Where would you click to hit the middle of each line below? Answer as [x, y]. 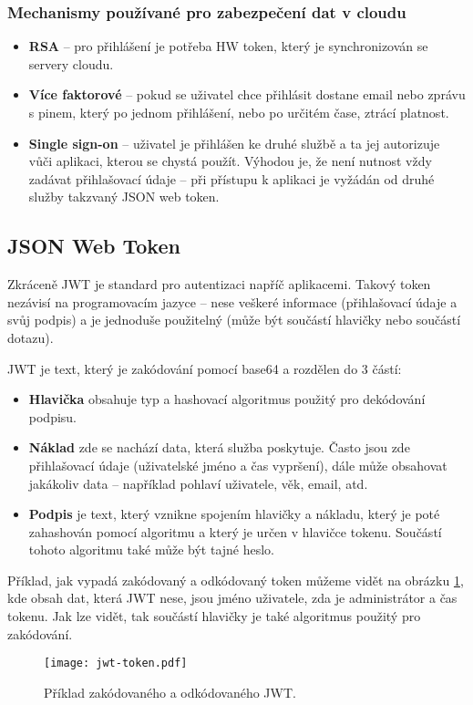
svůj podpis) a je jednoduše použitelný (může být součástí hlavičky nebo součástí [234, 320]
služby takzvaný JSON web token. [124, 197]
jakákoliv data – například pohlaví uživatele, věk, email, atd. [198, 483]
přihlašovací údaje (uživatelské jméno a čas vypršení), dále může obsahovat [238, 465]
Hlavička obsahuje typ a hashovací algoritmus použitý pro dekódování [227, 399]
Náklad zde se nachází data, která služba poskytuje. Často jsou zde [219, 447]
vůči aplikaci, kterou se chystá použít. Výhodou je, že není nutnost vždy [230, 161]
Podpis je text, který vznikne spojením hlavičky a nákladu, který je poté [234, 514]
